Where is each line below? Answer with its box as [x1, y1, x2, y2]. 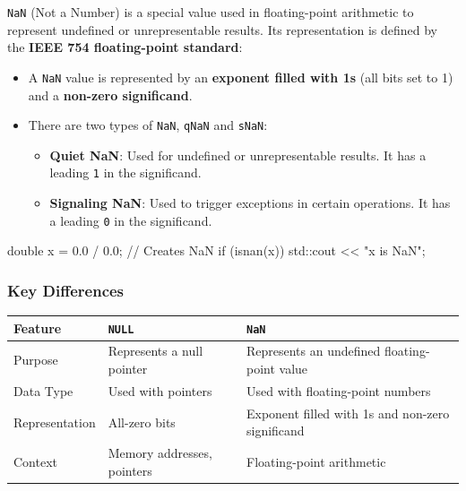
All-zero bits [108, 412, 176, 431]
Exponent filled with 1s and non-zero [246, 403, 450, 422]
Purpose [13, 350, 58, 369]
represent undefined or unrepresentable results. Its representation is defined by [7, 20, 437, 39]
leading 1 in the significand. [49, 163, 202, 182]
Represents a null [108, 341, 203, 360]
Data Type [13, 381, 73, 400]
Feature [13, 318, 62, 337]
